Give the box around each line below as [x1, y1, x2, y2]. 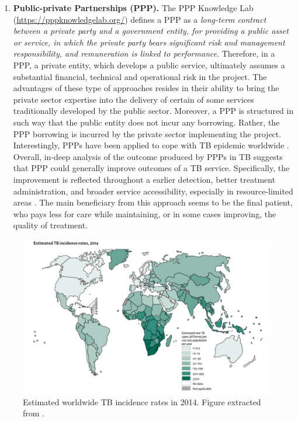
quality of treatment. [13, 219, 88, 231]
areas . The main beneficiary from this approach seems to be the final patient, [13, 196, 293, 208]
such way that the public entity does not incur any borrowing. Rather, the [13, 116, 280, 128]
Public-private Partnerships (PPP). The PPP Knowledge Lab [13, 2, 254, 13]
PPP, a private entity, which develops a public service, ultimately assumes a [13, 58, 285, 71]
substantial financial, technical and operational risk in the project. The [13, 70, 267, 82]
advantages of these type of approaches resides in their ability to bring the [13, 82, 279, 94]
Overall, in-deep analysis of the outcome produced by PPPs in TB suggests [13, 150, 283, 162]
